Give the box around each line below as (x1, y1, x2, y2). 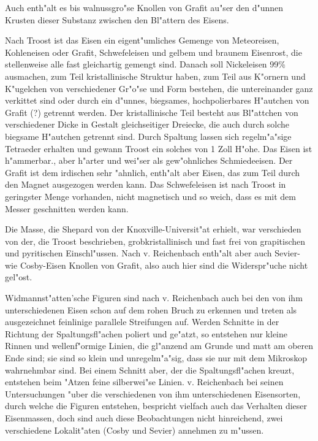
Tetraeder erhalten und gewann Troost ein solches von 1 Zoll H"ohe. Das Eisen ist (5, 142, 312, 155)
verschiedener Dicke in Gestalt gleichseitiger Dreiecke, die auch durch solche (5, 118, 290, 131)
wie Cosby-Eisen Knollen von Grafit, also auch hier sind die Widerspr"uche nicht (5, 258, 308, 271)
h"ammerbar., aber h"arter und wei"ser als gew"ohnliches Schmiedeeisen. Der (5, 154, 293, 167)
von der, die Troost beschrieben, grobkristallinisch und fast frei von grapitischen (5, 234, 306, 247)
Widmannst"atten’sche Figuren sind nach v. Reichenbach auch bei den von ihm (5, 291, 303, 304)
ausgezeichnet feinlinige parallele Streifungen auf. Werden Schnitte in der (5, 315, 279, 328)
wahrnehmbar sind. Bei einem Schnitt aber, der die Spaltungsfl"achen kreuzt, (5, 363, 295, 376)
